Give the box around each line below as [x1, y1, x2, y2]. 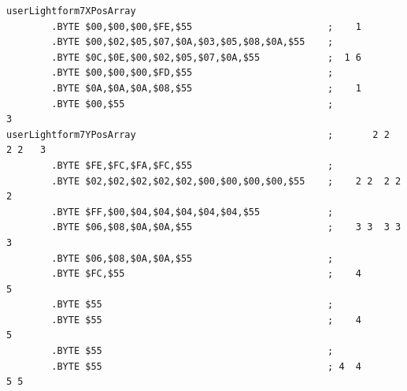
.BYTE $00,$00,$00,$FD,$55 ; [51, 67, 334, 79]
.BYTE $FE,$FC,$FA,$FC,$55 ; [51, 159, 334, 171]
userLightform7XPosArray [6, 6, 136, 17]
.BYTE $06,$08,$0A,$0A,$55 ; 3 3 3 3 [51, 222, 401, 233]
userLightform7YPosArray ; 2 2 [6, 128, 390, 140]
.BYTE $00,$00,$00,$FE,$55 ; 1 [51, 20, 362, 32]
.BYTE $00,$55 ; [51, 98, 334, 110]
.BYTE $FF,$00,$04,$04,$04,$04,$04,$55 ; [51, 206, 334, 218]
